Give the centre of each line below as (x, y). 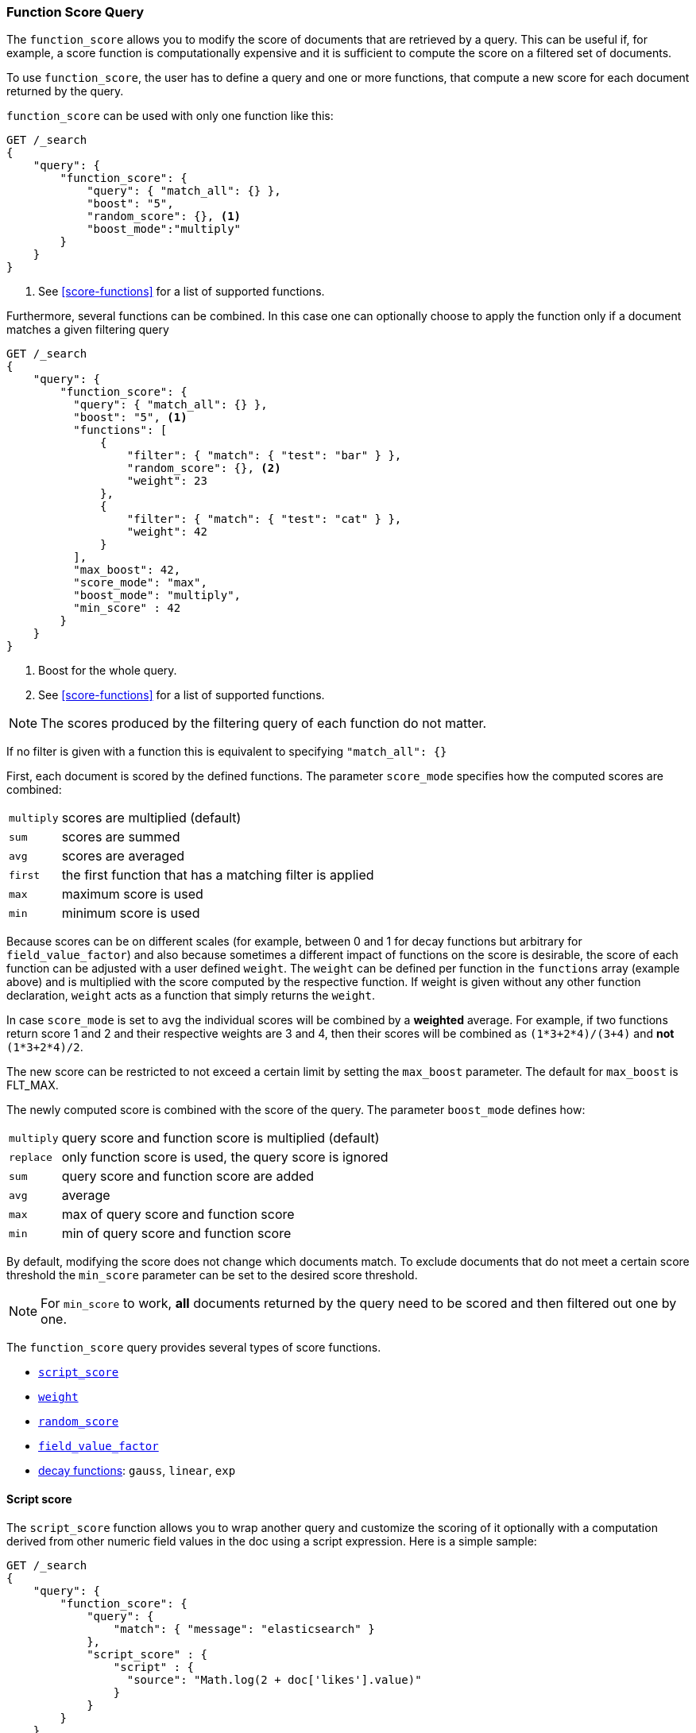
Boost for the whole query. (108, 671)
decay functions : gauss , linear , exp (137, 1471)
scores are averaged (123, 856)
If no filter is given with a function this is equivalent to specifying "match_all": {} (227, 752)
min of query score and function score (176, 1234)
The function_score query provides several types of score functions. (194, 1348)
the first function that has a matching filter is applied (218, 875)
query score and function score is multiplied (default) (220, 1138)
